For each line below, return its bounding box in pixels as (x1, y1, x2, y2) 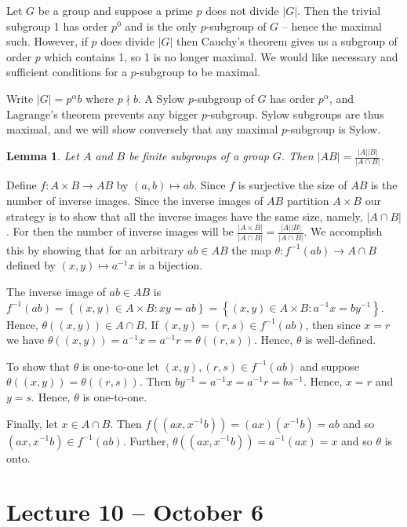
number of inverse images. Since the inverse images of (6, 192, 263, 208)
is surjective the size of (238, 177, 347, 193)
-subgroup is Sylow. (286, 121, 381, 137)
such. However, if (6, 33, 88, 49)
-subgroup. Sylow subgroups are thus (207, 105, 384, 122)
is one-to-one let (82, 357, 159, 374)
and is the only (125, 17, 197, 34)
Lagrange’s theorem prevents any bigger (6, 105, 198, 122)
